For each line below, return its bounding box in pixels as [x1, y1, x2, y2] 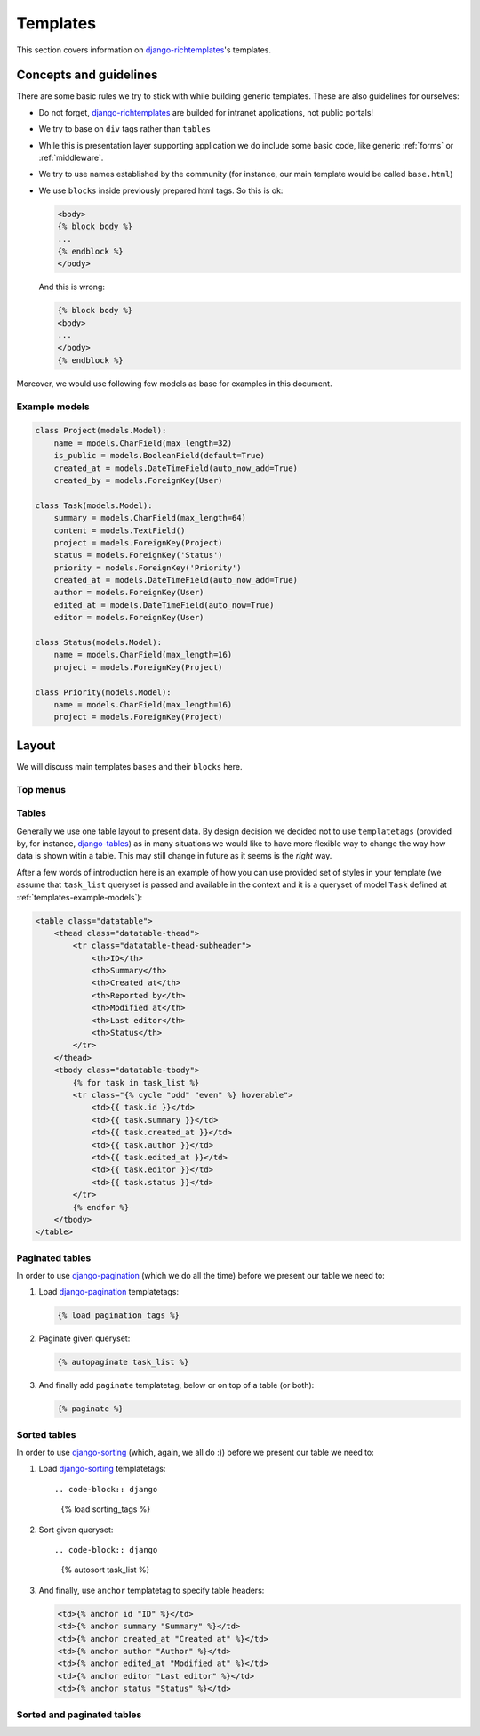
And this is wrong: [38, 281, 106, 293]
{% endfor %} [72, 1202, 130, 1212]
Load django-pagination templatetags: [38, 1287, 180, 1297]
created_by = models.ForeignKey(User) [53, 475, 223, 485]
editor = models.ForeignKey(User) [53, 612, 204, 623]
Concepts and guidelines [16, 68, 158, 83]
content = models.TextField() [53, 525, 186, 536]
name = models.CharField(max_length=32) [53, 438, 233, 448]
